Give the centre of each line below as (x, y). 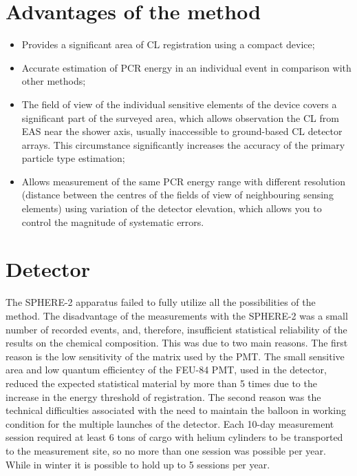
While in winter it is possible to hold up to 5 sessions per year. (138, 464)
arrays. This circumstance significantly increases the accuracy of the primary (183, 144)
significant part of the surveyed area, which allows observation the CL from (180, 117)
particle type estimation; (73, 158)
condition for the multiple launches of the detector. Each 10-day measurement (170, 423)
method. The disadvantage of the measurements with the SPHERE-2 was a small (177, 315)
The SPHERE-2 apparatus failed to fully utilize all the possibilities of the (161, 302)
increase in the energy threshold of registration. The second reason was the (163, 396)
